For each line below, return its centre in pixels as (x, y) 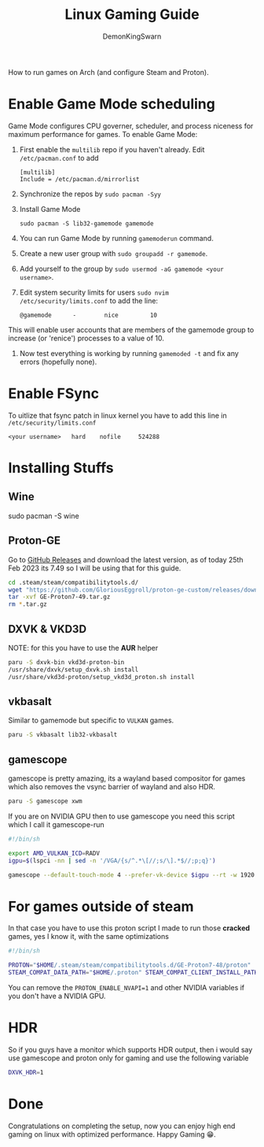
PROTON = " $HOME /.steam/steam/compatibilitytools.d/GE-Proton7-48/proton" (130, 965)
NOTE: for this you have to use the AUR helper (83, 648)
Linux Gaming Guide (132, 15)
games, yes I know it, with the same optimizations (88, 937)
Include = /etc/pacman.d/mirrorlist (79, 179)
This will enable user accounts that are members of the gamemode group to (131, 329)
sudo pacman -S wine (44, 516)
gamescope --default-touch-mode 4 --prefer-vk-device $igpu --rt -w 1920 (132, 875)
